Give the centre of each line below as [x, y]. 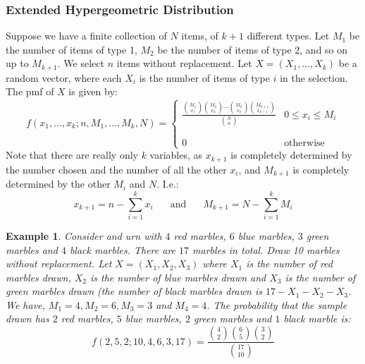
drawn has [27, 318]
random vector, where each [64, 77]
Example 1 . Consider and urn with [84, 235]
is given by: [93, 91]
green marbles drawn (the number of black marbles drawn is [134, 291]
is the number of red [289, 263]
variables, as [176, 155]
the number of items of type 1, [72, 49]
